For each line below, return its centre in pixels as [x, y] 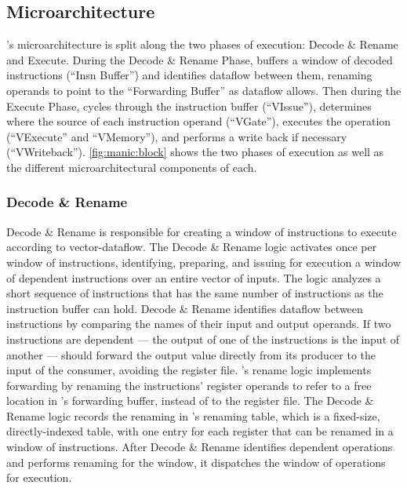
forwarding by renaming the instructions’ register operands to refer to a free [189, 385]
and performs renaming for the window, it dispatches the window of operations [196, 462]
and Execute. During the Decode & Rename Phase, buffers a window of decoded [200, 59]
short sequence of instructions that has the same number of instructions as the [195, 293]
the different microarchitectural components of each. [132, 167]
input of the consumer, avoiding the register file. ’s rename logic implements [189, 370]
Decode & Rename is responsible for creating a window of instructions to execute [202, 231]
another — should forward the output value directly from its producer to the [191, 354]
